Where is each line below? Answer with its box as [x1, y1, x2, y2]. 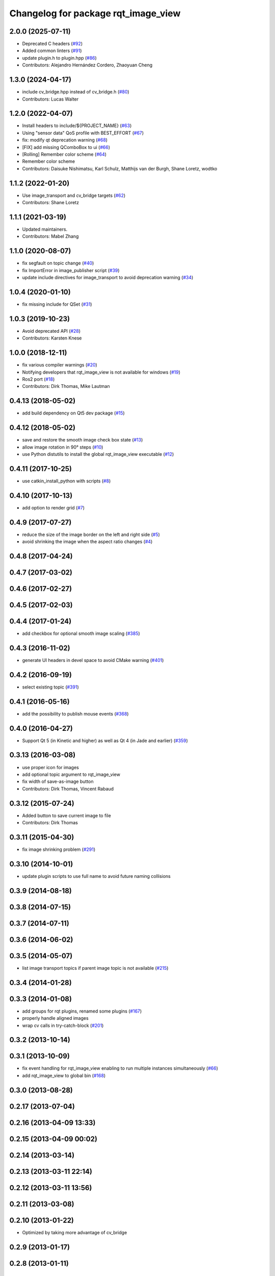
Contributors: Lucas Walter [22, 96, 79, 102]
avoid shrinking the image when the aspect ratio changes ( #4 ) [22, 538, 153, 545]
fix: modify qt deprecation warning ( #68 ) [22, 137, 108, 143]
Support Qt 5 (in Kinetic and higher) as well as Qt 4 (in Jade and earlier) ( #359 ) [22, 738, 188, 744]
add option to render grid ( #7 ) [22, 504, 85, 510]
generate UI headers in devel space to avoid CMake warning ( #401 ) [22, 657, 164, 663]
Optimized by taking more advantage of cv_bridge [22, 1229, 127, 1235]
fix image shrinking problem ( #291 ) [22, 846, 96, 852]
